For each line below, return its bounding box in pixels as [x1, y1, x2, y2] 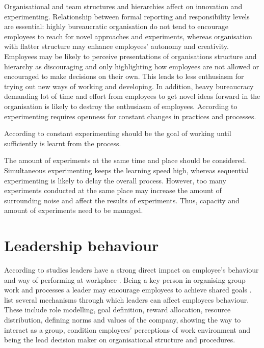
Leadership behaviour [4, 235, 159, 256]
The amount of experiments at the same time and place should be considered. [4, 155, 247, 166]
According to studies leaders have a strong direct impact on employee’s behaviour [4, 264, 259, 275]
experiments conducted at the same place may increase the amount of [4, 185, 222, 196]
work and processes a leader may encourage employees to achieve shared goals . [4, 284, 252, 295]
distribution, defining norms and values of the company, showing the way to [4, 314, 241, 325]
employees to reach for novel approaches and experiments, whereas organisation [4, 31, 252, 41]
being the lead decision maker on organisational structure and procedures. [4, 334, 235, 345]
